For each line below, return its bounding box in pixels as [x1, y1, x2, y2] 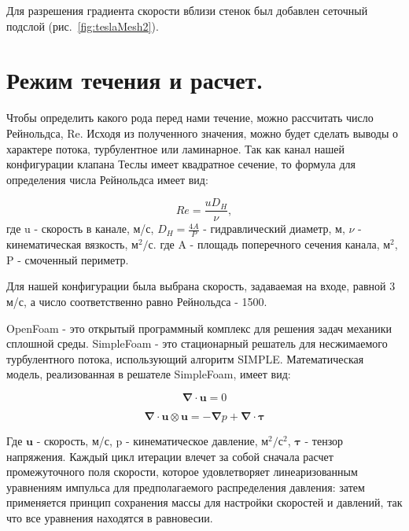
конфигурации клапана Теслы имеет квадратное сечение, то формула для [6, 156, 356, 172]
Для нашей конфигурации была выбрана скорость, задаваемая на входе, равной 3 [6, 278, 396, 294]
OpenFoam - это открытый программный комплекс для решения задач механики [6, 319, 392, 336]
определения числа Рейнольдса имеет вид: [6, 171, 208, 187]
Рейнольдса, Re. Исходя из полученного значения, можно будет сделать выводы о [6, 124, 398, 141]
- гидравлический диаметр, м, [203, 220, 345, 237]
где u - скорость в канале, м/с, [6, 220, 154, 237]
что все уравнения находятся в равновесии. [6, 509, 213, 525]
